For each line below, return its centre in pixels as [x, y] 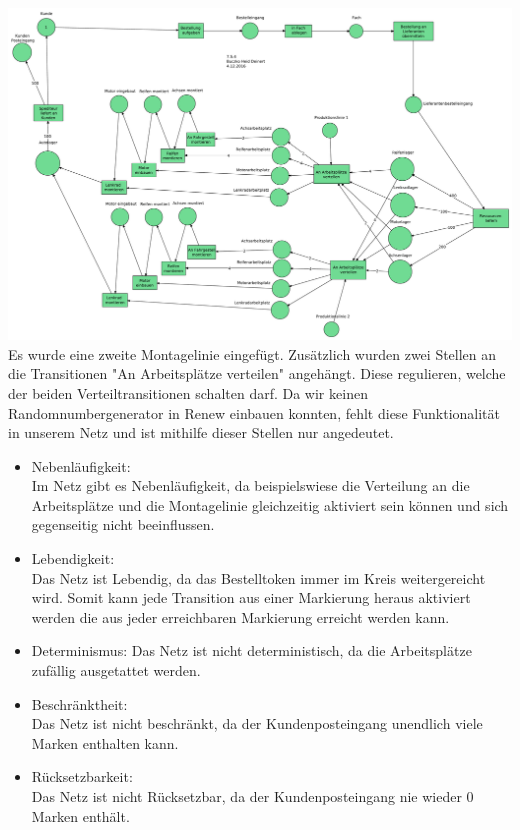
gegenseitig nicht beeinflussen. [123, 524]
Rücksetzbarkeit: [82, 776]
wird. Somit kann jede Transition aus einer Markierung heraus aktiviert [251, 597]
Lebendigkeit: [73, 558]
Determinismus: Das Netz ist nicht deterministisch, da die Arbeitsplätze [251, 650]
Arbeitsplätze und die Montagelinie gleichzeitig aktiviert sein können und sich [270, 504]
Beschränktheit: [79, 703]
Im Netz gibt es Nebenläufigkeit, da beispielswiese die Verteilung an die [250, 485]
